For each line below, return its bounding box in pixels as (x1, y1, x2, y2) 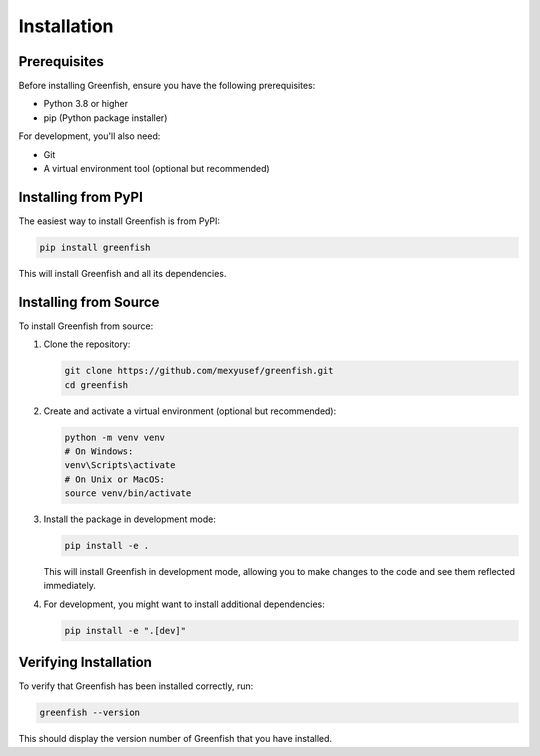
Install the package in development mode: (43, 513, 217, 525)
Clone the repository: (43, 338, 131, 350)
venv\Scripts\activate (64, 460, 176, 471)
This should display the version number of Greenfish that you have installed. (18, 733, 333, 745)
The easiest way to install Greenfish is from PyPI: (18, 215, 220, 227)
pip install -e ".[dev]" (64, 625, 187, 636)
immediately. (43, 580, 97, 592)
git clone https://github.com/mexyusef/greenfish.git (64, 365, 334, 377)
